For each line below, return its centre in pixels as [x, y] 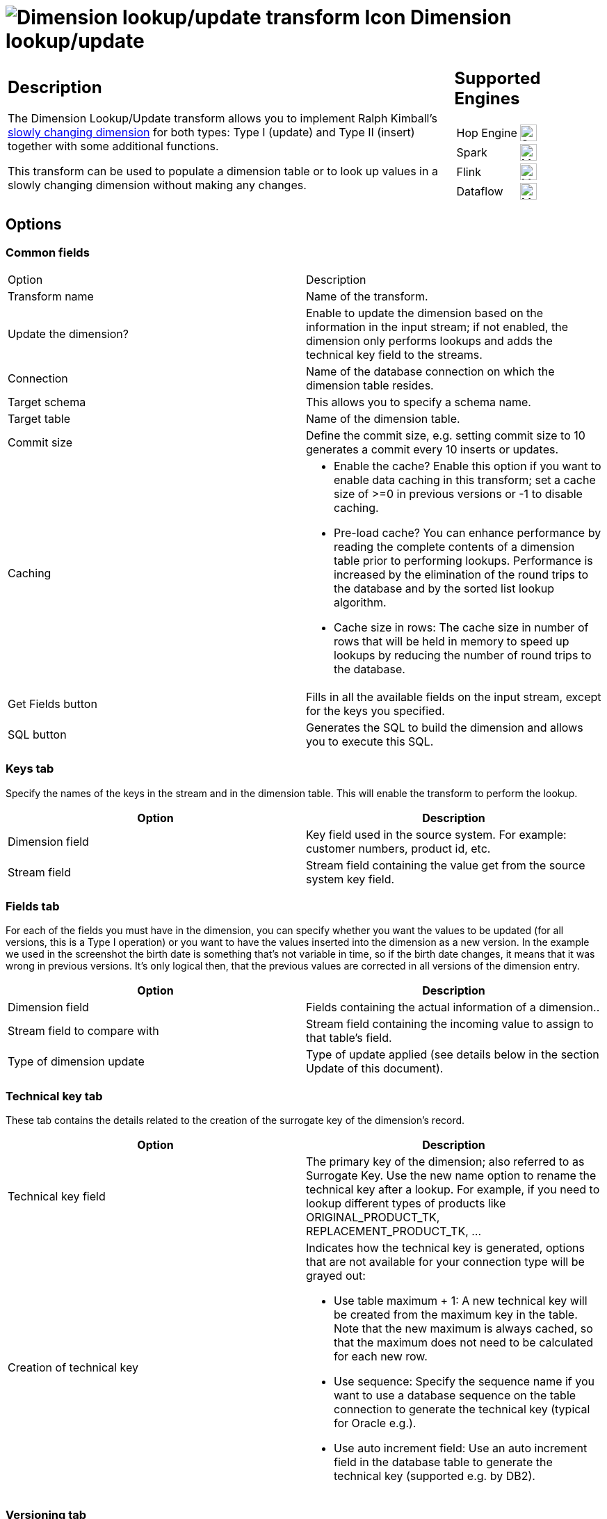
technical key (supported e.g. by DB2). [435, 1476]
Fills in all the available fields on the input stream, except [454, 697]
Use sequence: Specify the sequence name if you [464, 1382]
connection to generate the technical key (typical [462, 1409]
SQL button [37, 734]
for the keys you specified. [375, 710]
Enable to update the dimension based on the [425, 313]
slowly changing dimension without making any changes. [157, 185]
